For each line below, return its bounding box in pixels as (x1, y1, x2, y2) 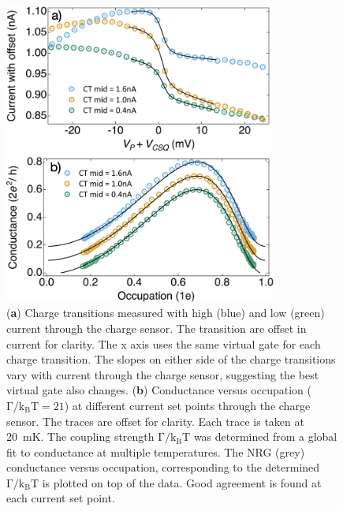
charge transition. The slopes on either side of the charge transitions (6, 351, 336, 367)
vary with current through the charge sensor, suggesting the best (6, 366, 319, 382)
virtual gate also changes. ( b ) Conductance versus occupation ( (6, 382, 311, 398)
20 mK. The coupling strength (6, 428, 155, 445)
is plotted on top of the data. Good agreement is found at (42, 474, 322, 490)
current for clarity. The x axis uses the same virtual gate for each (6, 335, 321, 352)
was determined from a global (193, 428, 337, 445)
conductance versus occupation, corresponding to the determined (6, 459, 320, 476)
